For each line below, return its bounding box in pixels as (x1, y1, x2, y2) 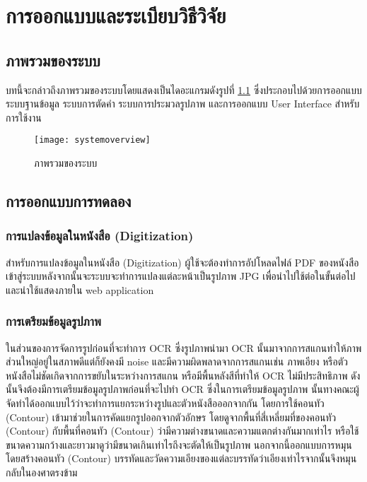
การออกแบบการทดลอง (6, 190, 132, 211)
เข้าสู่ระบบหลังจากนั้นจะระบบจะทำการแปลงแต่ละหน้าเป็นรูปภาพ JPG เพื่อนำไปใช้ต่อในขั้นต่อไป (6, 269, 356, 283)
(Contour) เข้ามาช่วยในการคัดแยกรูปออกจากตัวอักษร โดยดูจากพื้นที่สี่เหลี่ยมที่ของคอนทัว (6, 409, 337, 424)
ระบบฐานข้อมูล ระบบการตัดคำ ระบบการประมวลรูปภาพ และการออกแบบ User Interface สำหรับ (6, 96, 360, 111)
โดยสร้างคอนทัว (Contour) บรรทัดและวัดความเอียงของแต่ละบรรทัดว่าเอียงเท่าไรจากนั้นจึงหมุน (6, 451, 357, 466)
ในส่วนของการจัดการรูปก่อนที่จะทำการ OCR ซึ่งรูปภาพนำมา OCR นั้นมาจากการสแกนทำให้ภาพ (6, 340, 362, 355)
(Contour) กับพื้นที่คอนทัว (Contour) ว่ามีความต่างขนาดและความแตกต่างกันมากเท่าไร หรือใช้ (6, 423, 359, 438)
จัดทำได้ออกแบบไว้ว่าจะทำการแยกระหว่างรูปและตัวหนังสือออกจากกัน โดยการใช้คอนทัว (6, 395, 325, 410)
